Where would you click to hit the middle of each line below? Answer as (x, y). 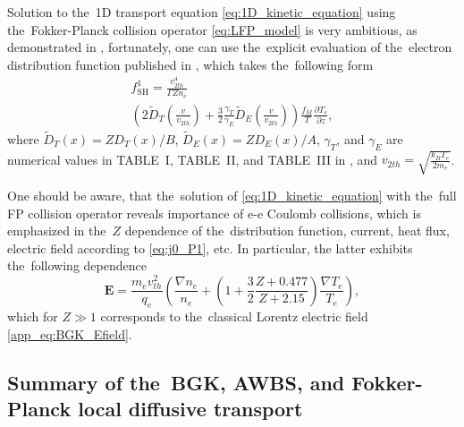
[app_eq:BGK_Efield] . (70, 333)
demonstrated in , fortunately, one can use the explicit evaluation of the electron (230, 47)
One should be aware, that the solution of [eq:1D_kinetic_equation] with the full (232, 196)
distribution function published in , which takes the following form (190, 64)
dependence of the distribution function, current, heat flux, (287, 231)
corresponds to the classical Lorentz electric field (234, 316)
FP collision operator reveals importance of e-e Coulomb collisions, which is (214, 213)
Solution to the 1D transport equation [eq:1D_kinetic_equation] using (202, 12)
